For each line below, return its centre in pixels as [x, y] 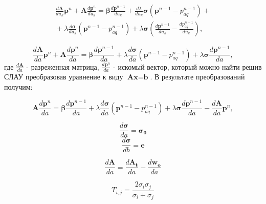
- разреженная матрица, [63, 66]
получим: [18, 87]
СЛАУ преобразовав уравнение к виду [64, 77]
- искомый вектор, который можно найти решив [187, 66]
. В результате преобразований [197, 77]
